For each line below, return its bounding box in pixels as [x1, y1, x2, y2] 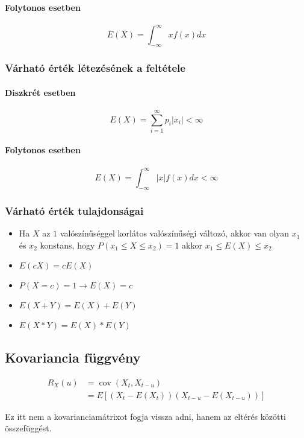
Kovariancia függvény [5, 348, 141, 366]
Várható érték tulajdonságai [5, 203, 144, 218]
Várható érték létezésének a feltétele [5, 60, 185, 75]
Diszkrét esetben [5, 86, 76, 98]
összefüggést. [5, 422, 52, 434]
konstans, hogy [40, 238, 95, 251]
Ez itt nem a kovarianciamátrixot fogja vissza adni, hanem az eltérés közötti [5, 410, 286, 422]
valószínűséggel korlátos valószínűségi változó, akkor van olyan [60, 227, 290, 240]
